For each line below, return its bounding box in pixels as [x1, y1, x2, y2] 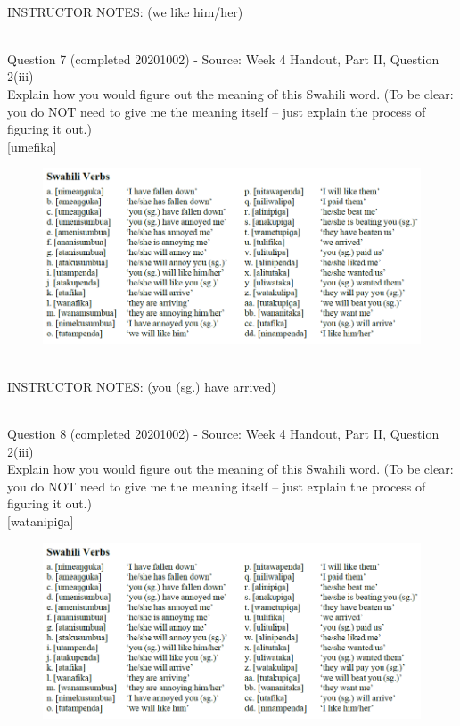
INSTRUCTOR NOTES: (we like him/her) [7, 2, 243, 21]
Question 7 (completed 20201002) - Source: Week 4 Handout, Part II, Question [7, 49, 439, 68]
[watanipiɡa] [7, 512, 74, 531]
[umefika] [7, 136, 57, 155]
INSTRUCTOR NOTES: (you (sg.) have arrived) [7, 376, 276, 395]
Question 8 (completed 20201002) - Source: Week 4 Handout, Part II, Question [7, 425, 439, 443]
